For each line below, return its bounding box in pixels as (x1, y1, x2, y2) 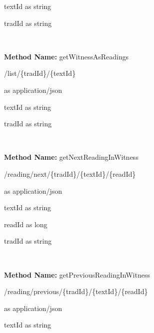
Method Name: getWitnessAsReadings (4, 51, 129, 61)
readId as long (4, 219, 47, 229)
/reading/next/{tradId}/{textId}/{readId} (4, 168, 136, 179)
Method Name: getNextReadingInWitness (4, 152, 139, 162)
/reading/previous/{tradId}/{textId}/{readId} (4, 286, 148, 297)
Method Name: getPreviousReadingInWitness (4, 269, 150, 280)
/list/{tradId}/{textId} (4, 68, 76, 78)
